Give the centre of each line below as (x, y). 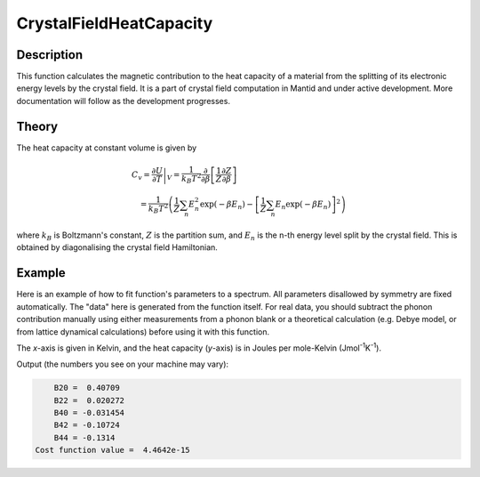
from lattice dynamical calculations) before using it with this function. (143, 331)
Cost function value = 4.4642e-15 (112, 450)
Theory (37, 126)
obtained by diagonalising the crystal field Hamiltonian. (117, 247)
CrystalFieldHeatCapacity (115, 23)
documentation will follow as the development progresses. (124, 101)
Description (50, 55)
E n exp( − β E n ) (303, 206)
